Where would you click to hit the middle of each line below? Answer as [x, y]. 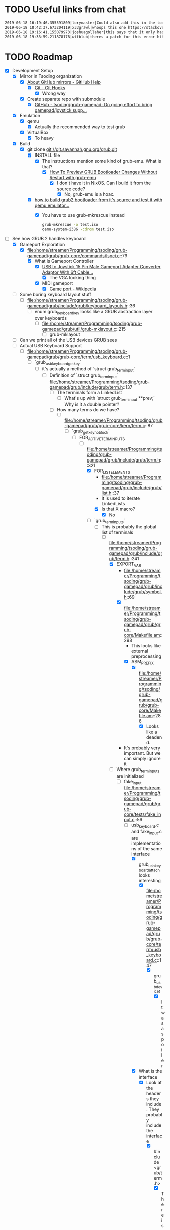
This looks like [146, 646]
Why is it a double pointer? [92, 404]
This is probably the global [129, 527]
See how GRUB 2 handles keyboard [49, 239]
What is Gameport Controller [64, 261]
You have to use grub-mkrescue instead [83, 215]
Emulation [30, 115]
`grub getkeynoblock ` [91, 432]
